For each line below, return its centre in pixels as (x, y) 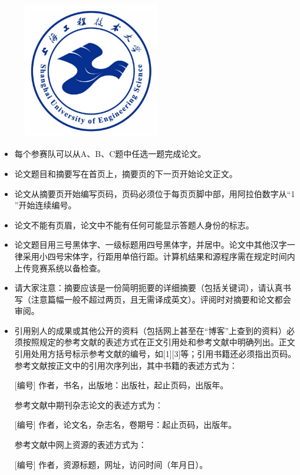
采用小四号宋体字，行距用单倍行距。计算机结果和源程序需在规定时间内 (159, 256)
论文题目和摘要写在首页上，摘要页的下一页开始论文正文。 (126, 173)
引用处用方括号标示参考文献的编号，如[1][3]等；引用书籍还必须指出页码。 (155, 354)
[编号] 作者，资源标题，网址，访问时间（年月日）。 (111, 464)
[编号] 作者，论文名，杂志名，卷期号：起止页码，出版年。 (126, 425)
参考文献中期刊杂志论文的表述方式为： (89, 404)
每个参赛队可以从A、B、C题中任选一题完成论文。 (110, 154)
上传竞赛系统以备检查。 (60, 268)
